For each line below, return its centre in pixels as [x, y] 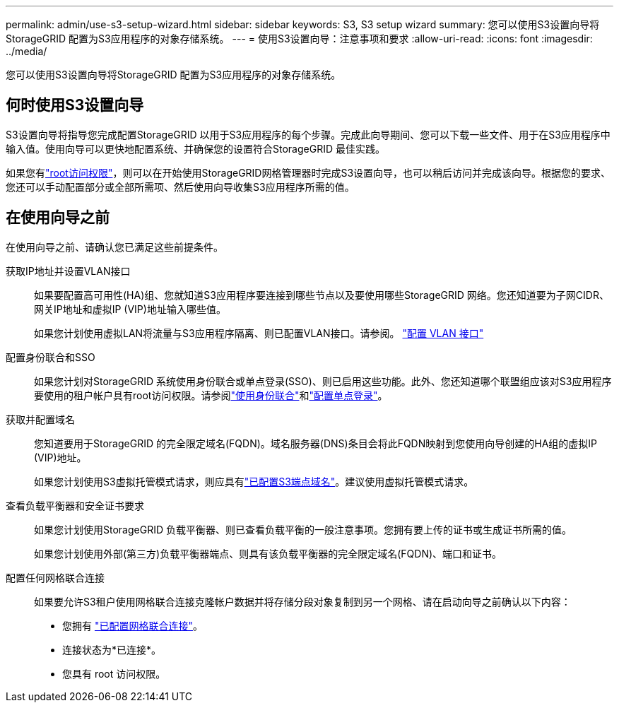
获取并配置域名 [40, 419]
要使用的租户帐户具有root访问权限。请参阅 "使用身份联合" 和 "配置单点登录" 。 [211, 395]
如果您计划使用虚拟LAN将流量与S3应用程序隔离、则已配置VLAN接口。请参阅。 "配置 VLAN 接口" [259, 333]
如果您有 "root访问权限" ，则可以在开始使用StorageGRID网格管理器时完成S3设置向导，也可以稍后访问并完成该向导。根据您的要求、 [308, 172]
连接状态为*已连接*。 [112, 649]
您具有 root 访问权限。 [114, 673]
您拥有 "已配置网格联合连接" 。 [132, 625]
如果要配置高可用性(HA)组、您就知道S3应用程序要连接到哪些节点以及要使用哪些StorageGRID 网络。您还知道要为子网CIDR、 [322, 295]
